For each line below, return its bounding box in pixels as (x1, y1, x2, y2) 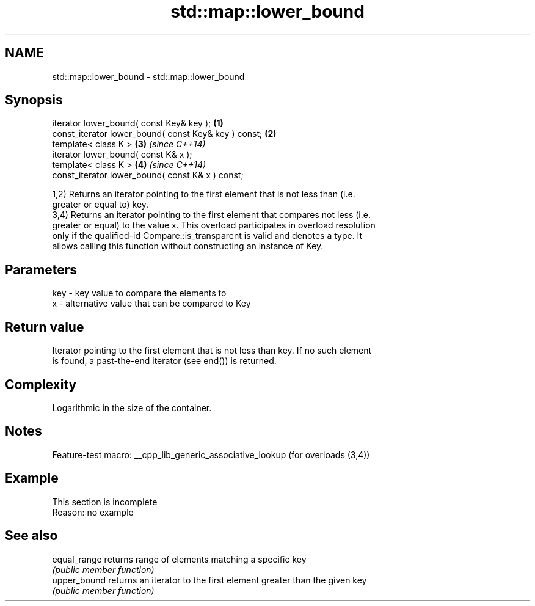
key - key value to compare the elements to (52, 288, 227, 299)
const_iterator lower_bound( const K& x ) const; (52, 170, 244, 181)
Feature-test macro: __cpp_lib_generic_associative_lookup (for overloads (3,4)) (52, 449, 370, 460)
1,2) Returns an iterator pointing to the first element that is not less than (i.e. (52, 189, 355, 200)
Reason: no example (52, 506, 134, 517)
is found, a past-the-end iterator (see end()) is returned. (52, 356, 277, 367)
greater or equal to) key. (52, 199, 149, 210)
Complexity (5, 376, 77, 392)
